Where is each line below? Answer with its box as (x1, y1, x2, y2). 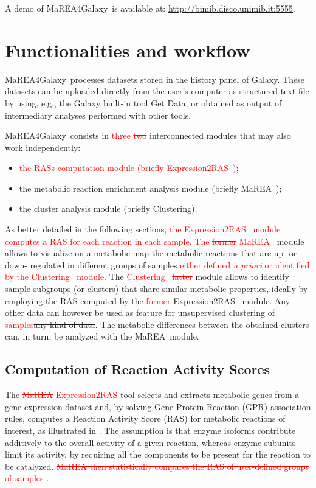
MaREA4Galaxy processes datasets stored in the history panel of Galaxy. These (5, 72, 304, 85)
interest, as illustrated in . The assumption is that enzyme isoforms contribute (5, 424, 296, 436)
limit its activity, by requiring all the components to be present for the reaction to (5, 448, 311, 461)
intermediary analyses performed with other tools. (5, 108, 191, 121)
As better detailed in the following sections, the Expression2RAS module (5, 223, 281, 235)
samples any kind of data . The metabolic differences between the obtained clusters (5, 318, 309, 330)
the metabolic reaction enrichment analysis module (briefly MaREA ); (19, 181, 282, 194)
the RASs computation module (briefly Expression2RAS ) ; (19, 161, 239, 174)
